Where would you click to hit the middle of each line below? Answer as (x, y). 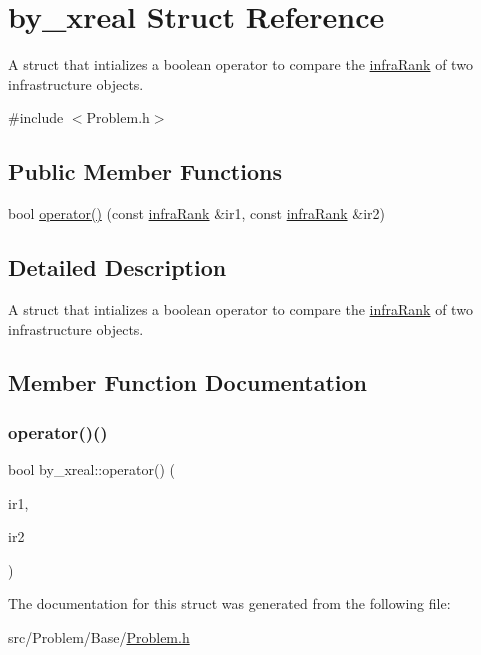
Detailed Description (117, 267)
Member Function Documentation (188, 382)
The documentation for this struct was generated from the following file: (229, 603)
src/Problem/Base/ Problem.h (99, 637)
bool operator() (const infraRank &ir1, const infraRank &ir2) (196, 213)
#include (36, 117)
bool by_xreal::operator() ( (91, 469)
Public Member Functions (145, 171)
